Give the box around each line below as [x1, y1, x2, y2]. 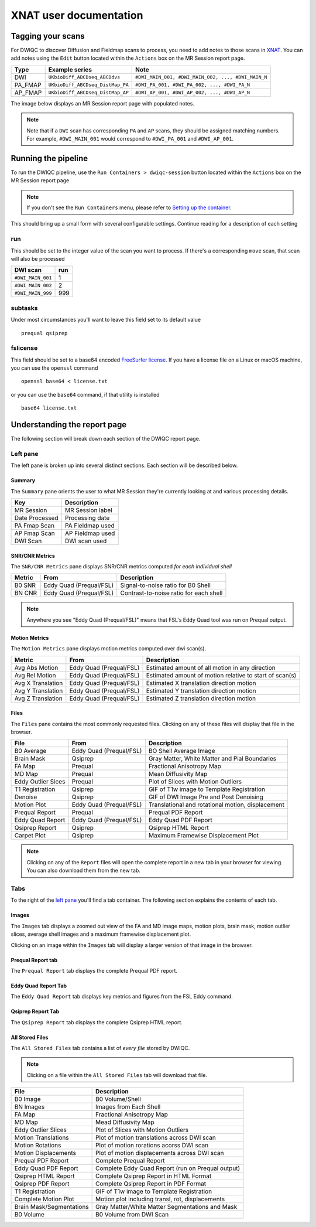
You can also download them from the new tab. [26, 867, 140, 874]
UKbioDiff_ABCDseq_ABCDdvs [48, 74, 121, 80]
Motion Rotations [14, 1141, 61, 1150]
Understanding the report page [11, 420, 127, 430]
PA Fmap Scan [14, 522, 55, 530]
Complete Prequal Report [95, 1157, 165, 1165]
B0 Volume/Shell [95, 1095, 142, 1103]
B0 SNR [14, 581, 36, 589]
